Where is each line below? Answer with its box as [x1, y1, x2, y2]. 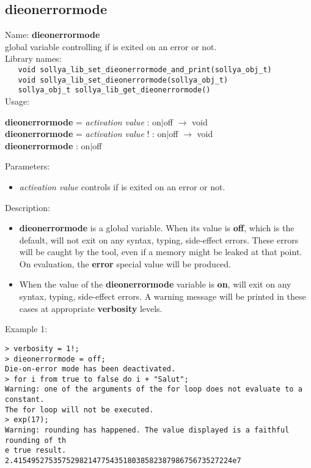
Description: [5, 201, 50, 214]
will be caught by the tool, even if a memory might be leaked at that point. [19, 245, 302, 258]
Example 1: [5, 322, 48, 335]
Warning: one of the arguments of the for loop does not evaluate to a [5, 385, 302, 394]
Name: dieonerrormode [5, 28, 100, 41]
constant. [5, 395, 45, 404]
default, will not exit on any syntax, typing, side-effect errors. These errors [19, 233, 299, 246]
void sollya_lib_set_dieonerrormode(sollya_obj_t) [18, 75, 229, 84]
